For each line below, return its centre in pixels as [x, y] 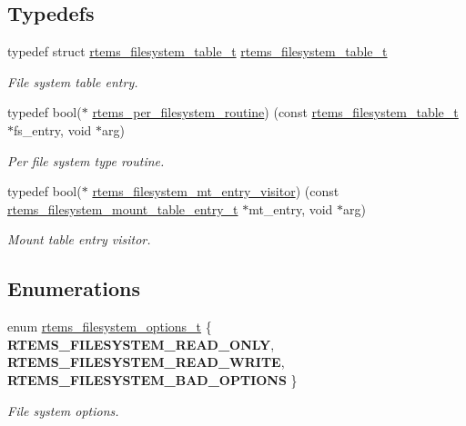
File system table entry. [73, 81]
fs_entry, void [53, 129]
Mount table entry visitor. [79, 239]
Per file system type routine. [86, 160]
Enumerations [74, 288]
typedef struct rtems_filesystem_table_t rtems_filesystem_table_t [198, 51]
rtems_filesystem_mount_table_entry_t [123, 208]
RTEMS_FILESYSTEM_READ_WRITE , [146, 362]
